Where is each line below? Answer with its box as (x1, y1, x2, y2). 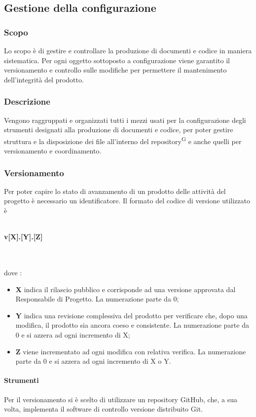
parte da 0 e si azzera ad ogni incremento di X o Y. (15, 356, 171, 366)
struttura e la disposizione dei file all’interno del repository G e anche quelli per (4, 134, 242, 146)
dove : (4, 267, 22, 277)
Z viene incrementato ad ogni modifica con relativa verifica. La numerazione (15, 346, 246, 356)
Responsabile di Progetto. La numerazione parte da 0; (15, 294, 179, 304)
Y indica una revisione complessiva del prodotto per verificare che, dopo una (15, 310, 248, 320)
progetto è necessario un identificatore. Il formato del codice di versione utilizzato (4, 195, 250, 206)
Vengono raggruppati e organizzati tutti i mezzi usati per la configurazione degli (4, 114, 246, 125)
